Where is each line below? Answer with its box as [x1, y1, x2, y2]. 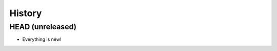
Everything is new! [22, 36, 62, 42]
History [9, 8, 42, 19]
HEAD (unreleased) [9, 22, 77, 31]
